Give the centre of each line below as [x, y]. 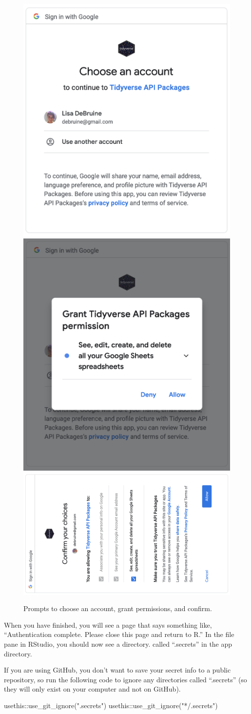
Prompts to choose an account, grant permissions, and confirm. [118, 608]
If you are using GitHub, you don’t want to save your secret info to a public [117, 670]
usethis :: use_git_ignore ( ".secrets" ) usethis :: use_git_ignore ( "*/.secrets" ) [111, 705]
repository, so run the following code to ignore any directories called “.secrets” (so [125, 679]
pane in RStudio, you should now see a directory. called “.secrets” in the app [118, 644]
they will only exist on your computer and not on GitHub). [92, 689]
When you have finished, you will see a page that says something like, [108, 625]
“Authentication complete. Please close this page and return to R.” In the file [119, 634]
